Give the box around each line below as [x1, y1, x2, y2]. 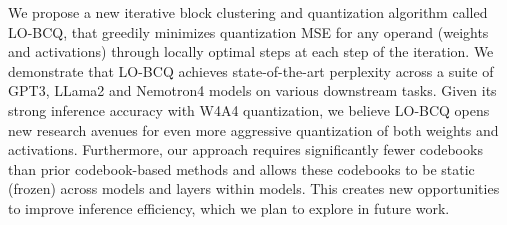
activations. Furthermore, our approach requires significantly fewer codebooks [8, 139, 483, 160]
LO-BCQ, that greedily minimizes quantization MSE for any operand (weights [8, 21, 489, 42]
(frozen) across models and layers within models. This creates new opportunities [8, 178, 500, 199]
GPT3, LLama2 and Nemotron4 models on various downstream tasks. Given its [8, 80, 497, 101]
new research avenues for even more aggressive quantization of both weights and [8, 119, 499, 140]
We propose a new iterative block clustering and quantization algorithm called [8, 2, 488, 22]
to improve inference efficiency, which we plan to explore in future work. [8, 197, 450, 218]
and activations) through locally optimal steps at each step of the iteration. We [8, 41, 494, 62]
